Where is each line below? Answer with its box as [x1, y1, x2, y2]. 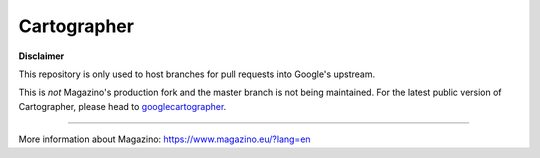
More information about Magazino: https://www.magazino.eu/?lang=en [18, 133, 311, 145]
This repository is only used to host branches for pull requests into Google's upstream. [18, 68, 375, 80]
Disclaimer [18, 50, 65, 62]
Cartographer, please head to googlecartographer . [18, 100, 227, 112]
